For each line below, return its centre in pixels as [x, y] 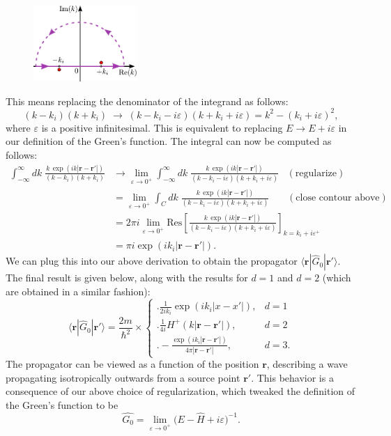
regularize [316, 173]
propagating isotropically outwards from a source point [123, 377]
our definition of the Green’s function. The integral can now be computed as [169, 141]
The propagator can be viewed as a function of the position [132, 364]
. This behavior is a [292, 377]
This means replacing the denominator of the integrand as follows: [147, 101]
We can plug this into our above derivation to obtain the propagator [152, 261]
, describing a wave [307, 364]
